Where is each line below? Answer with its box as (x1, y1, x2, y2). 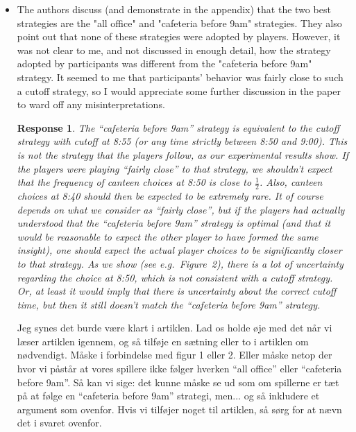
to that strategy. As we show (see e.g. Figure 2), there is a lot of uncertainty (17, 256, 344, 270)
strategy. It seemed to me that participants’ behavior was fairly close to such (17, 69, 344, 84)
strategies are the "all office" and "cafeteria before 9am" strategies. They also (17, 15, 342, 30)
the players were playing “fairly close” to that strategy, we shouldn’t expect (17, 161, 332, 175)
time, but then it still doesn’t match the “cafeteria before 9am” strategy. (17, 297, 321, 311)
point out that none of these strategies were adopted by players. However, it (17, 29, 341, 44)
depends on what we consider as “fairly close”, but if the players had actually (17, 202, 345, 216)
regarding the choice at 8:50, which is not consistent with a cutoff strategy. (17, 270, 333, 284)
